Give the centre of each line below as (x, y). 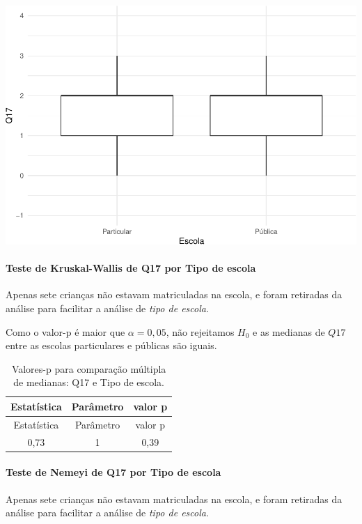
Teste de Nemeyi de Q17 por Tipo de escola (113, 472)
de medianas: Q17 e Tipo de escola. (89, 382)
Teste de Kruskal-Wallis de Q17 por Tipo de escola (131, 268)
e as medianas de (289, 331)
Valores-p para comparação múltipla (89, 368)
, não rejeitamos (200, 331)
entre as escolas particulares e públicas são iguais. (111, 345)
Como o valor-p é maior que (65, 331)
